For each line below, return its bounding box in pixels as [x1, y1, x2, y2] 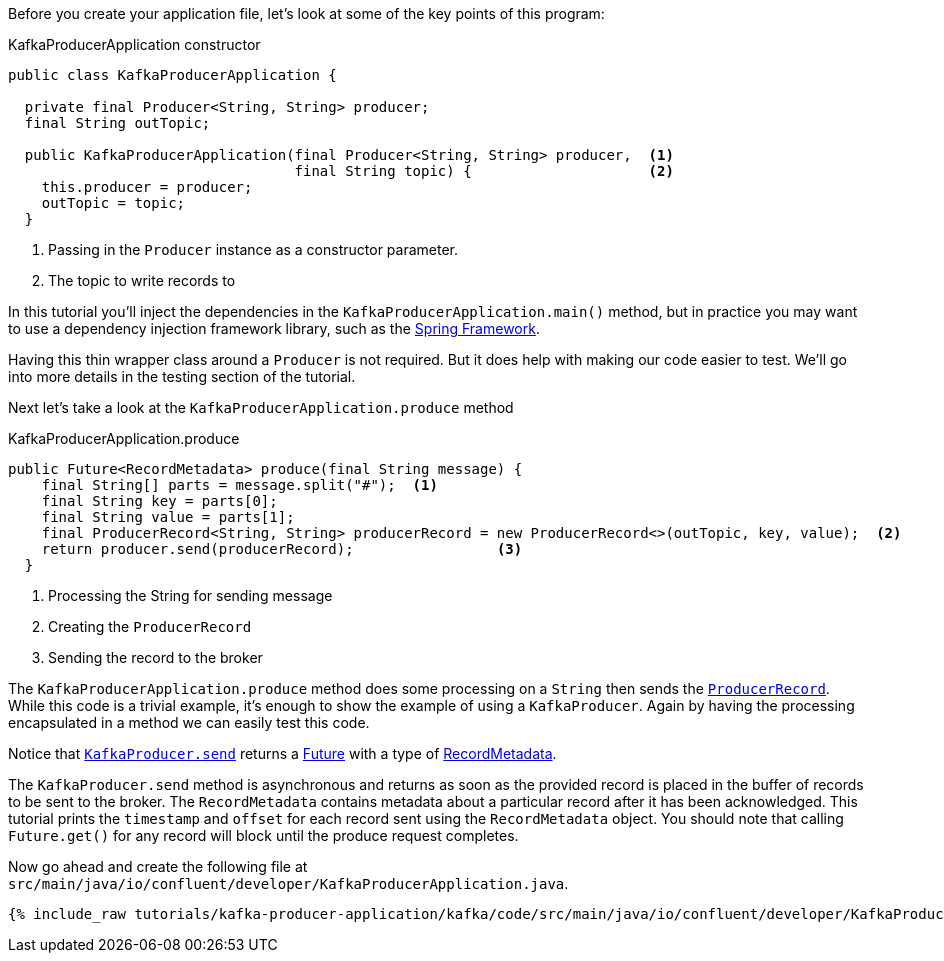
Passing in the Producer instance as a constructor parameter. [48, 241, 459, 258]
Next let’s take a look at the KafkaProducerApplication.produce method [8, 399, 514, 416]
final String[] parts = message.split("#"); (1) [41, 477, 438, 493]
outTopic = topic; [41, 195, 186, 211]
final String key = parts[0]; [41, 493, 278, 509]
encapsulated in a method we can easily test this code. [8, 714, 370, 731]
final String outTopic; [24, 115, 211, 131]
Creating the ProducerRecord [48, 618, 252, 635]
